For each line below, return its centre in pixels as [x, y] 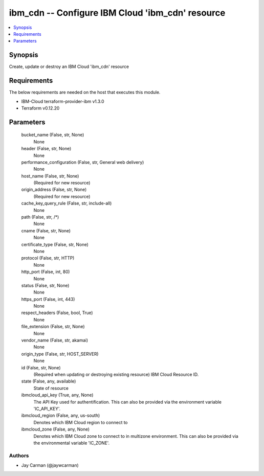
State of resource [51, 388]
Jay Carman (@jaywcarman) [50, 465]
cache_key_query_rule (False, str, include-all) [66, 204]
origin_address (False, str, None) [54, 190]
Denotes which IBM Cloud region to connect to [81, 422]
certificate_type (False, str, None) [55, 244]
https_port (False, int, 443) [48, 299]
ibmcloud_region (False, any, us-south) [61, 415]
